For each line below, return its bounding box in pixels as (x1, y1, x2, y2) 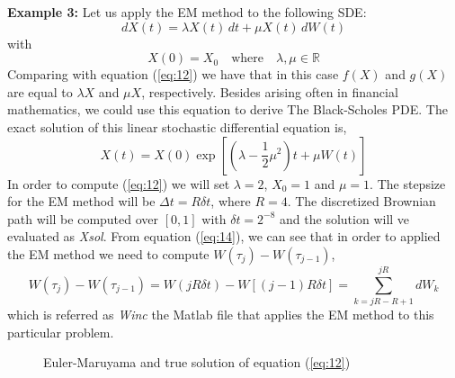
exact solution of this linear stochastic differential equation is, (7, 117, 347, 136)
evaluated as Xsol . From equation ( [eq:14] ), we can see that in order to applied (7, 227, 441, 246)
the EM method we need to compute (7, 244, 210, 263)
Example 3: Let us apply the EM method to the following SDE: (7, 3, 367, 21)
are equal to (7, 82, 73, 101)
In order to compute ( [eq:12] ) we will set (7, 174, 230, 193)
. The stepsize (370, 174, 446, 193)
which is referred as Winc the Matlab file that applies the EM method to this (7, 305, 434, 324)
